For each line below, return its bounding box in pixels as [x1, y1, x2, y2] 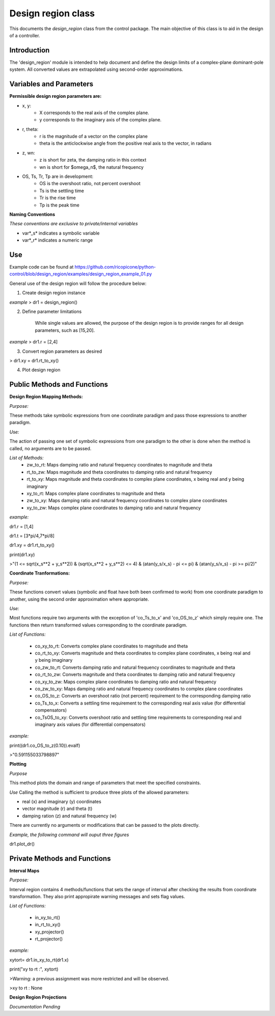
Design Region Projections [9, 994, 67, 1000]
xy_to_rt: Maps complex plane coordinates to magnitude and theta [26, 490, 165, 497]
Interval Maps [9, 867, 40, 874]
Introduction [9, 46, 50, 55]
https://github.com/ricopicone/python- [74, 264, 156, 270]
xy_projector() [35, 928, 65, 935]
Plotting [9, 761, 26, 767]
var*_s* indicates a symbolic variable [22, 230, 100, 236]
